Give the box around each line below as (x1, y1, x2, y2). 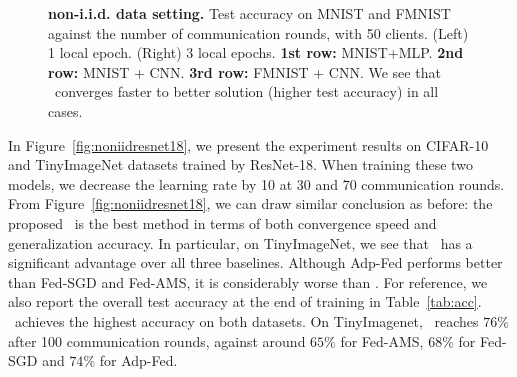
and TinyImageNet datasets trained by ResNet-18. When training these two (8, 154, 473, 175)
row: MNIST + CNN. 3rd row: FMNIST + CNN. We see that (48, 61, 441, 82)
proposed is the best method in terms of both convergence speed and (8, 212, 437, 233)
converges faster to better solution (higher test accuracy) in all (54, 81, 439, 102)
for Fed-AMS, (340, 330, 424, 351)
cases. (48, 100, 83, 121)
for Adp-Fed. (99, 350, 178, 371)
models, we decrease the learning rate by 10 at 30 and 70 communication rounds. (8, 173, 505, 194)
